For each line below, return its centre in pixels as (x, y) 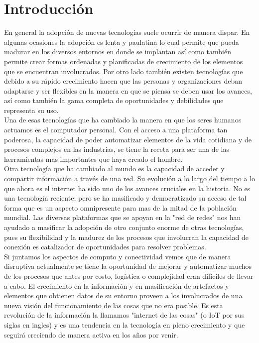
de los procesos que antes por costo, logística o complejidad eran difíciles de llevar (129, 276)
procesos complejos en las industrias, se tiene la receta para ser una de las (117, 149)
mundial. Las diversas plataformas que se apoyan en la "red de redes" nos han (123, 217)
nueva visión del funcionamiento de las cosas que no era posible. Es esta (114, 305)
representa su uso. (31, 110)
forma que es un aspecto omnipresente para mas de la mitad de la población (120, 207)
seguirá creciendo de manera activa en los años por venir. (91, 334)
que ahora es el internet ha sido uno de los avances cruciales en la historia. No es (127, 188)
